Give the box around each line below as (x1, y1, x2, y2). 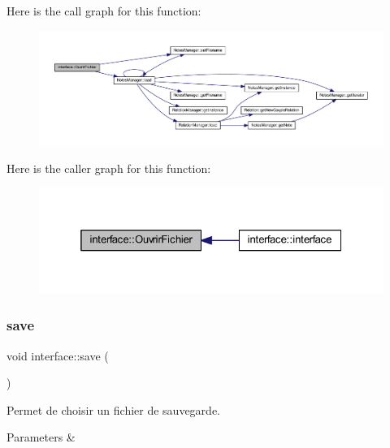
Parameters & (6, 429, 76, 446)
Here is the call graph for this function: (6, 2, 201, 19)
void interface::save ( (6, 347, 109, 364)
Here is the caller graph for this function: (6, 159, 211, 176)
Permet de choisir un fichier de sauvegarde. (6, 401, 220, 418)
